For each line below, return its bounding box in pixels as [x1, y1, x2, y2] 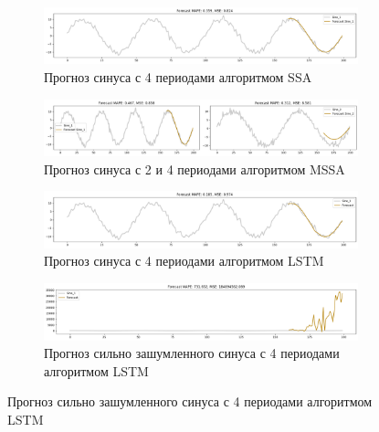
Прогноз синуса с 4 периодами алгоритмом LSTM [44, 251, 324, 270]
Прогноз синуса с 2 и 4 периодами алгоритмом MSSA [44, 159, 345, 178]
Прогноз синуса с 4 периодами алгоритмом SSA [44, 68, 312, 87]
